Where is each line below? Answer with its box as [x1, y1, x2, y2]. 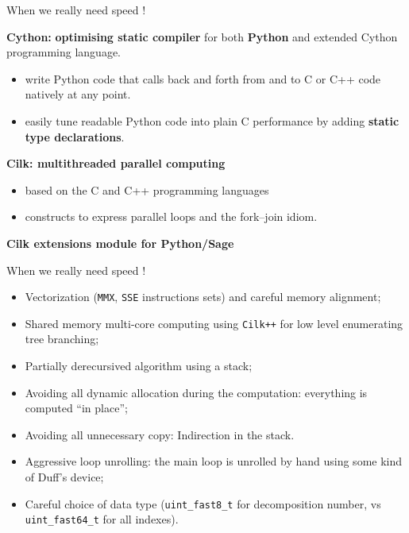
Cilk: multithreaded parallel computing [6, 155, 226, 172]
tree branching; [25, 330, 99, 347]
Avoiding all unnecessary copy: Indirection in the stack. [25, 426, 295, 442]
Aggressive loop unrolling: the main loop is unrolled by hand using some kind [25, 453, 403, 469]
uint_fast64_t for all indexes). [25, 511, 179, 527]
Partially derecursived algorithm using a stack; [25, 357, 253, 374]
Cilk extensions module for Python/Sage [6, 234, 234, 251]
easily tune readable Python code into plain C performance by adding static [25, 112, 399, 129]
